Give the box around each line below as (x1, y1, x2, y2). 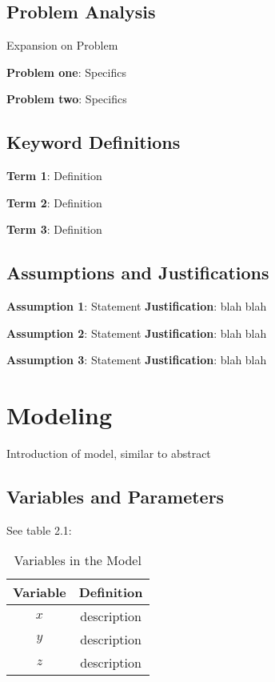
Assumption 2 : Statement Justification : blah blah (6, 324, 267, 341)
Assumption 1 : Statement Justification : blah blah (6, 298, 267, 315)
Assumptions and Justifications (6, 260, 269, 285)
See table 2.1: (6, 521, 72, 538)
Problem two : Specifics (6, 90, 127, 107)
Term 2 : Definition (6, 194, 102, 211)
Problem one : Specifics (6, 63, 126, 80)
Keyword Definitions (6, 130, 181, 154)
